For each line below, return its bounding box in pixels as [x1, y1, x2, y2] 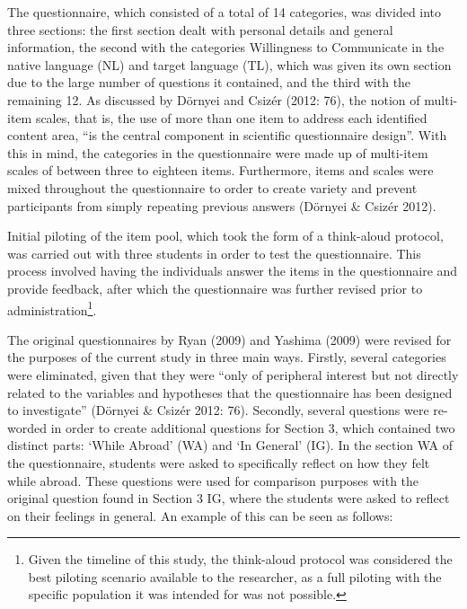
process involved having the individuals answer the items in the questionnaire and [7, 261, 458, 280]
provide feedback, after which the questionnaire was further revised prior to [7, 278, 423, 297]
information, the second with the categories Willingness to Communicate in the [7, 38, 445, 57]
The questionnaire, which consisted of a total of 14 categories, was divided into [7, 3, 442, 21]
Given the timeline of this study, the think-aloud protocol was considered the [28, 550, 453, 569]
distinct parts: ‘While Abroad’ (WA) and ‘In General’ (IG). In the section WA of [7, 436, 454, 455]
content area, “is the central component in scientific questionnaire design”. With [7, 126, 447, 145]
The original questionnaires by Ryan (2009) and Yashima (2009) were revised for [7, 330, 452, 349]
